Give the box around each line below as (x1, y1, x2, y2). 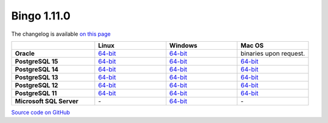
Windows (169, 41, 197, 50)
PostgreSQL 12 (15, 81, 58, 89)
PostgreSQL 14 (15, 65, 59, 73)
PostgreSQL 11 (15, 88, 57, 97)
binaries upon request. (240, 49, 306, 58)
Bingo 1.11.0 (11, 9, 71, 22)
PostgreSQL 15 (15, 57, 58, 65)
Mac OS (240, 41, 264, 50)
